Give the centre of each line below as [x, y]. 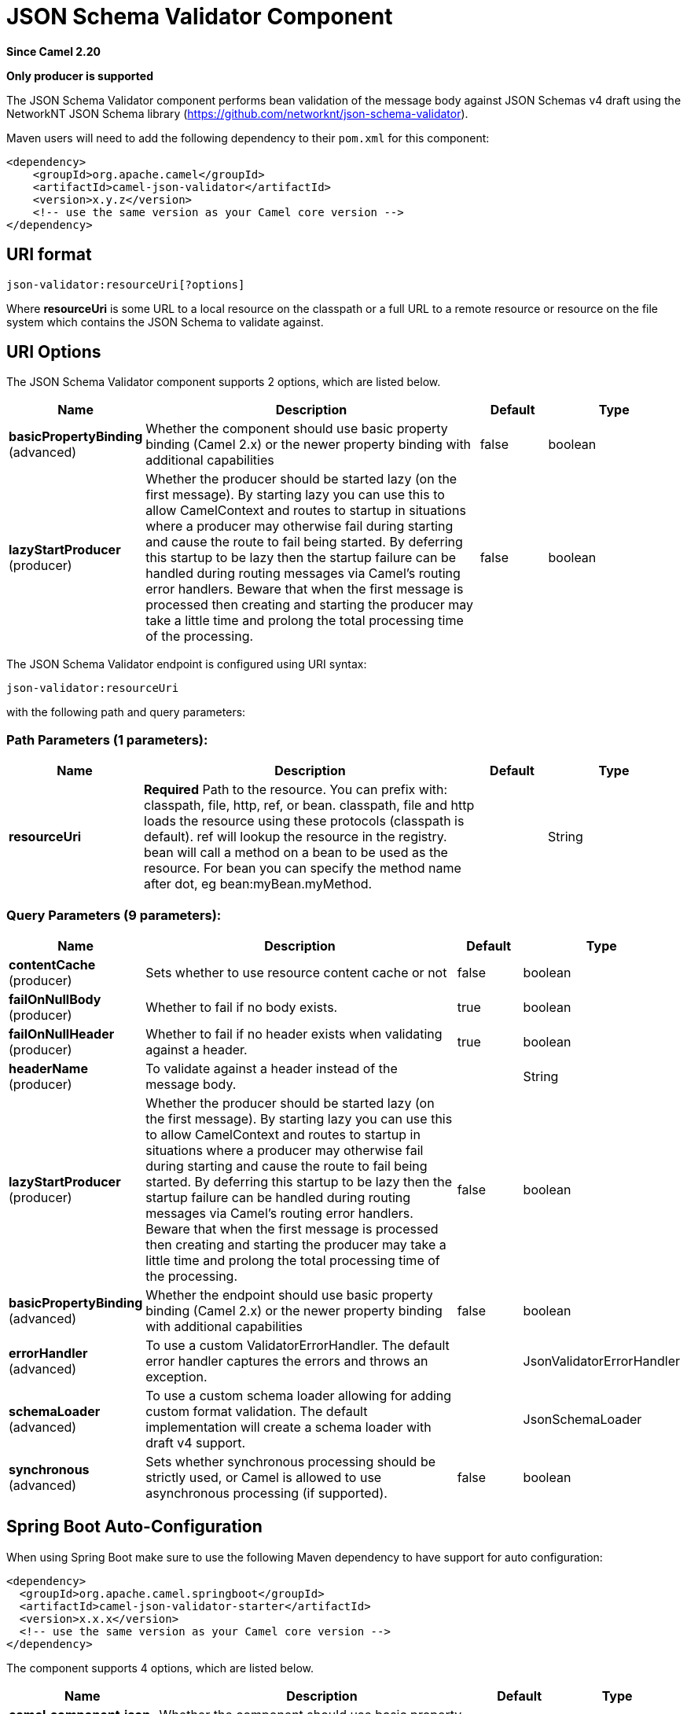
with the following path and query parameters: [126, 712]
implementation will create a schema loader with [288, 1427]
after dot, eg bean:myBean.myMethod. [258, 884]
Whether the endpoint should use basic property [289, 1295]
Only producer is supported [80, 75]
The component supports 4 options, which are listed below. [160, 1668]
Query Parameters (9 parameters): [114, 915]
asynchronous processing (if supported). [266, 1493]
